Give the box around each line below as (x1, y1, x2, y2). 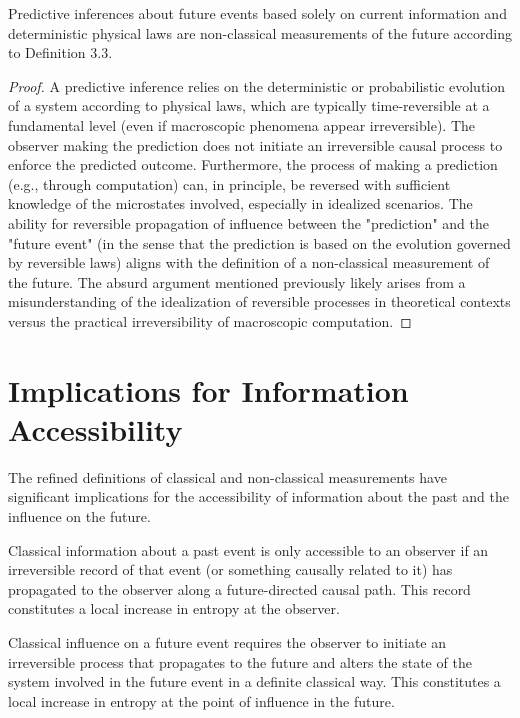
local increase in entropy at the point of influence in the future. (8, 690, 395, 711)
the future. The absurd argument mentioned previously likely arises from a (8, 271, 466, 292)
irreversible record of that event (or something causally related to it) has (8, 559, 453, 580)
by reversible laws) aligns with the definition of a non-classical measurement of (8, 252, 490, 273)
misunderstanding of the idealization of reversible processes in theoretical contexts (8, 291, 511, 312)
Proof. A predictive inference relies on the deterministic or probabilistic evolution (8, 75, 506, 96)
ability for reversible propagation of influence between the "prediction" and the (8, 212, 489, 233)
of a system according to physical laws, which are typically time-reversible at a (8, 95, 490, 116)
